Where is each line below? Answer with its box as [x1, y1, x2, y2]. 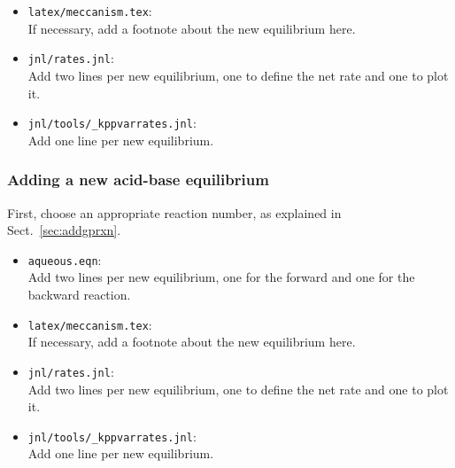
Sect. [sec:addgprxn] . [7, 221, 121, 239]
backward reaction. [27, 285, 131, 303]
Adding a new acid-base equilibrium [7, 168, 269, 191]
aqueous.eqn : [27, 250, 102, 269]
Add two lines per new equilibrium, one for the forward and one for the [27, 268, 415, 286]
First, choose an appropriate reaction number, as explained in [7, 203, 342, 222]
